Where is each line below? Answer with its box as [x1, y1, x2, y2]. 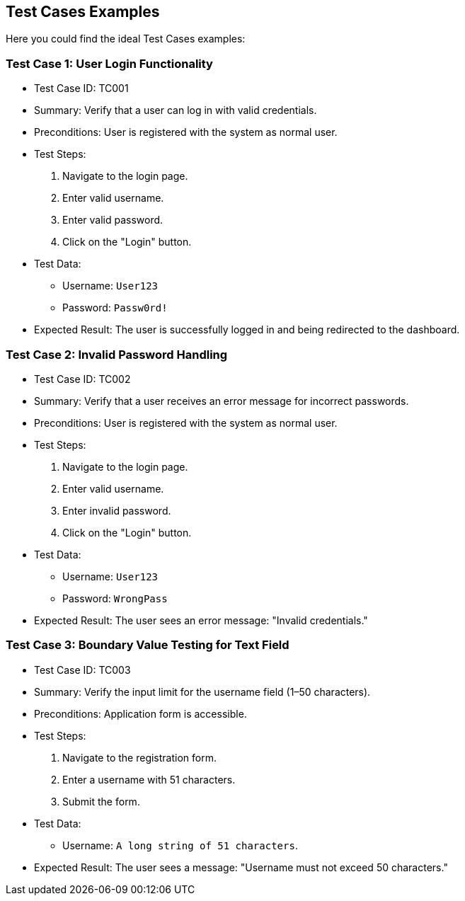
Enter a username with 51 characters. [62, 773, 236, 786]
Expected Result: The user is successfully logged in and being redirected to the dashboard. [34, 323, 460, 336]
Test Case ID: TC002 [34, 372, 131, 385]
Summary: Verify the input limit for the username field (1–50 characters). [34, 685, 371, 698]
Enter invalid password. [62, 504, 171, 517]
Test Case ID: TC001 [34, 82, 129, 95]
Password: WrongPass [62, 592, 168, 604]
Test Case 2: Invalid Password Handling [6, 347, 228, 362]
